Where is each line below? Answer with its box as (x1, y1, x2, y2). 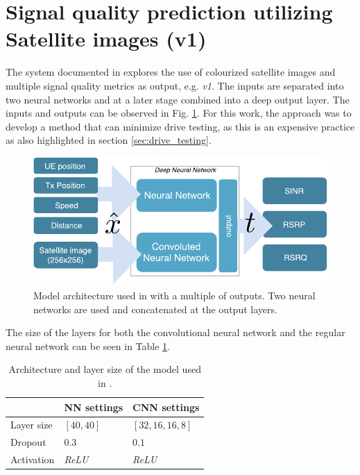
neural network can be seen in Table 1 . (6, 338, 170, 353)
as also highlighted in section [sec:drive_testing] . (6, 133, 212, 147)
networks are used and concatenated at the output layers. (33, 301, 277, 316)
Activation (10, 452, 55, 467)
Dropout (10, 435, 46, 449)
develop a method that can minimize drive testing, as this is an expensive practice (6, 119, 355, 133)
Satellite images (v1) (6, 24, 207, 53)
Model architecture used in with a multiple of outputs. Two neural (33, 288, 316, 303)
